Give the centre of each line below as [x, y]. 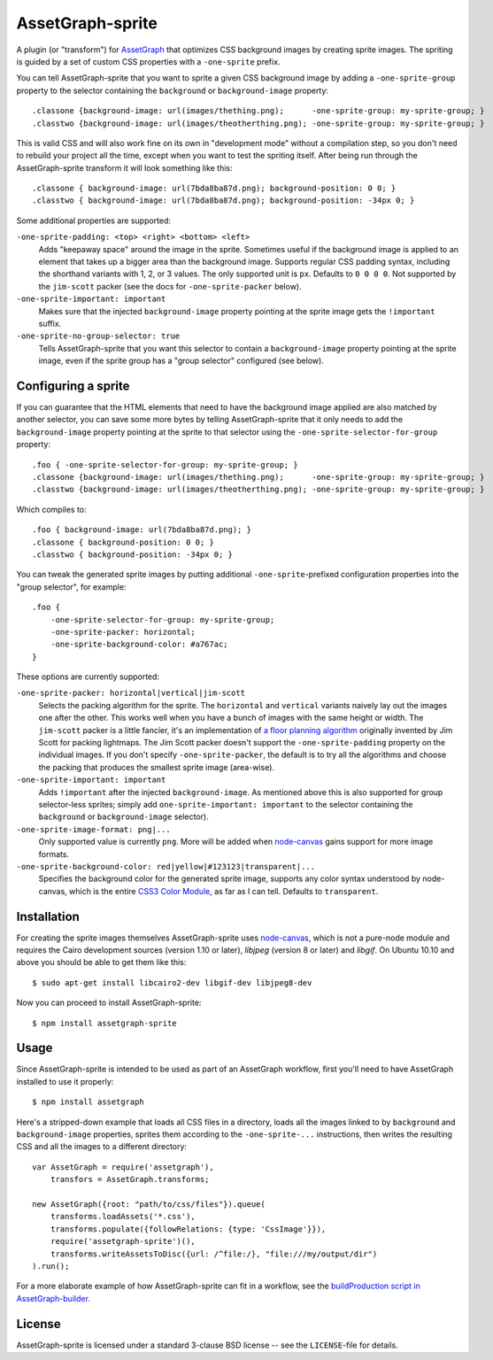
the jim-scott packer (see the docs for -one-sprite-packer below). [170, 286]
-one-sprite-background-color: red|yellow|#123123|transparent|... [166, 866]
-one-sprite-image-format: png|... [94, 829]
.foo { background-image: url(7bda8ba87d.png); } [142, 530]
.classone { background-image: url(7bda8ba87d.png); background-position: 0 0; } [214, 189]
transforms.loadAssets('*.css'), [123, 1217]
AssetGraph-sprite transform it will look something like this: [125, 167]
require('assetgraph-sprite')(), [123, 1241]
